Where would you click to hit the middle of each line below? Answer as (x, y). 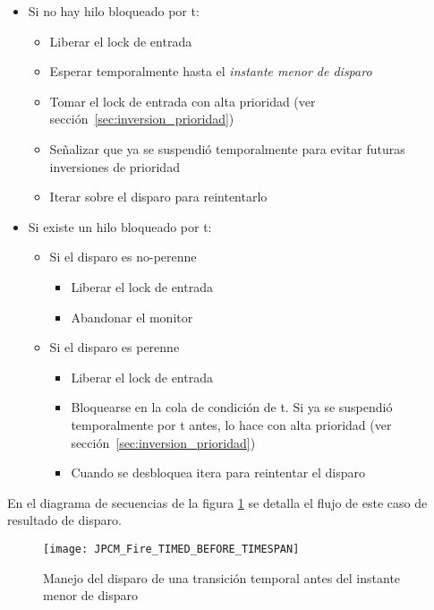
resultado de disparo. (64, 520)
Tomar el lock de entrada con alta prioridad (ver (183, 101)
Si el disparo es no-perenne (123, 257)
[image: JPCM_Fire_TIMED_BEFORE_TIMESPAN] (171, 549)
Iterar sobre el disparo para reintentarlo (158, 197)
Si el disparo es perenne (115, 347)
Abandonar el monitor (132, 317)
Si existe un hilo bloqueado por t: (120, 226)
